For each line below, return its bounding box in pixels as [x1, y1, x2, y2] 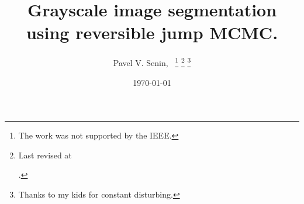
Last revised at [18, 148, 72, 161]
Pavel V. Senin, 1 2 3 [113, 55, 191, 68]
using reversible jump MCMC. [26, 20, 278, 44]
